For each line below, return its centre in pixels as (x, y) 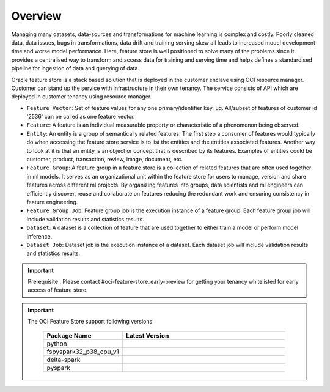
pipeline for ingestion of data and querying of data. (75, 68)
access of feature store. (58, 290)
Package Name (69, 335)
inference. (39, 236)
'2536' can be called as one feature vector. (81, 117)
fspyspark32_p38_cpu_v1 (83, 352)
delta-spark (64, 360)
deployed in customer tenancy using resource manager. (82, 97)
